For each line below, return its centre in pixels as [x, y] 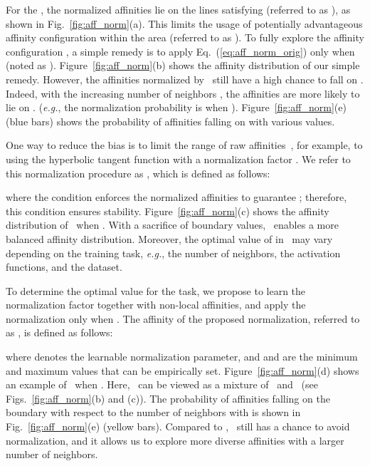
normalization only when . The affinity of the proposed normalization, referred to [183, 318]
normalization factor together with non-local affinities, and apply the [156, 305]
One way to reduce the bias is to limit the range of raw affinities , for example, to [184, 145]
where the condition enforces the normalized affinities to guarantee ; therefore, [176, 197]
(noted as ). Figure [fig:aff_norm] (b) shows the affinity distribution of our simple [183, 65]
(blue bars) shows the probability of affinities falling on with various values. [170, 121]
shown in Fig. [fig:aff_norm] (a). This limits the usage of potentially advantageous [184, 23]
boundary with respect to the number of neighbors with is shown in [153, 412]
